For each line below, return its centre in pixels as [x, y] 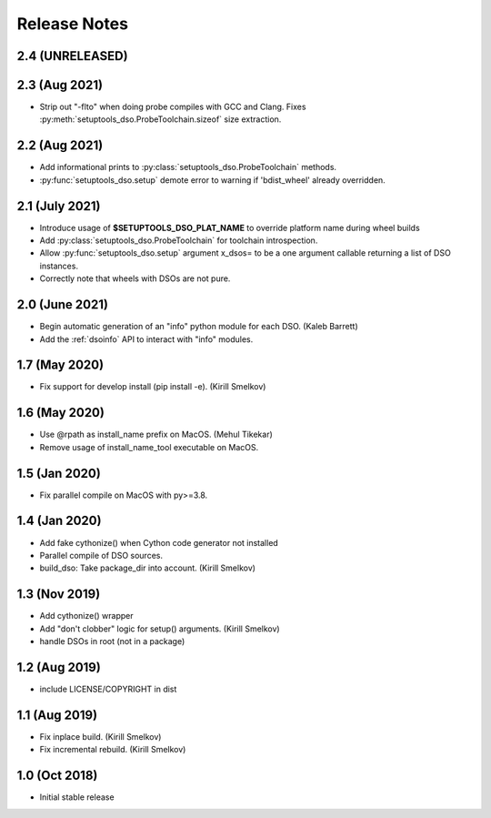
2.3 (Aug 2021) [60, 85]
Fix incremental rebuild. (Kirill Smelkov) [113, 750]
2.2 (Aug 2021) [60, 146]
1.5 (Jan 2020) [59, 473]
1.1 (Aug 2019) [57, 715]
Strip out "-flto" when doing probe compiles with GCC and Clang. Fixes [173, 107]
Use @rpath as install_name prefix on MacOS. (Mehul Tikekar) [156, 434]
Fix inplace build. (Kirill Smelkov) [100, 736]
